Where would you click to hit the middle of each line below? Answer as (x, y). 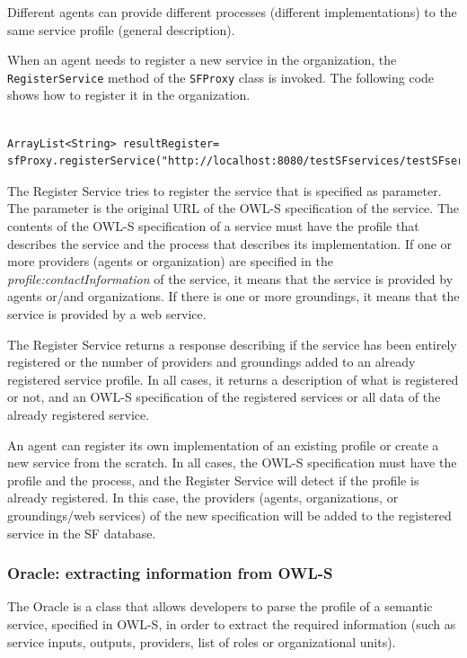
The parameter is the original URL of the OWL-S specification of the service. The (233, 208)
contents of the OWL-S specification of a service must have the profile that (213, 226)
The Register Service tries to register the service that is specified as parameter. (225, 190)
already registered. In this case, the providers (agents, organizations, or (203, 498)
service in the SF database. (82, 533)
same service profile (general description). (121, 29)
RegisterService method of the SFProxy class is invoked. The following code (221, 77)
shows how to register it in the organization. (129, 95)
